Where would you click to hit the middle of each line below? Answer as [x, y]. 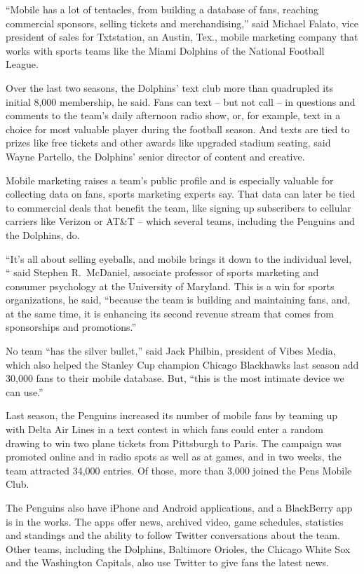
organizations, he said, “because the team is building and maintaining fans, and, [178, 300]
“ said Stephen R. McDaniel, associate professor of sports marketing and [162, 272]
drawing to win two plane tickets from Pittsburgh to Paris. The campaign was [174, 443]
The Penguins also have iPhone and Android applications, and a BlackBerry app [179, 507]
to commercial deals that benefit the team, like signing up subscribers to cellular [178, 207]
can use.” [25, 391]
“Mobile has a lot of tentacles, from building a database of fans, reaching [162, 9]
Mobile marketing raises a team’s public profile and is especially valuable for [170, 180]
